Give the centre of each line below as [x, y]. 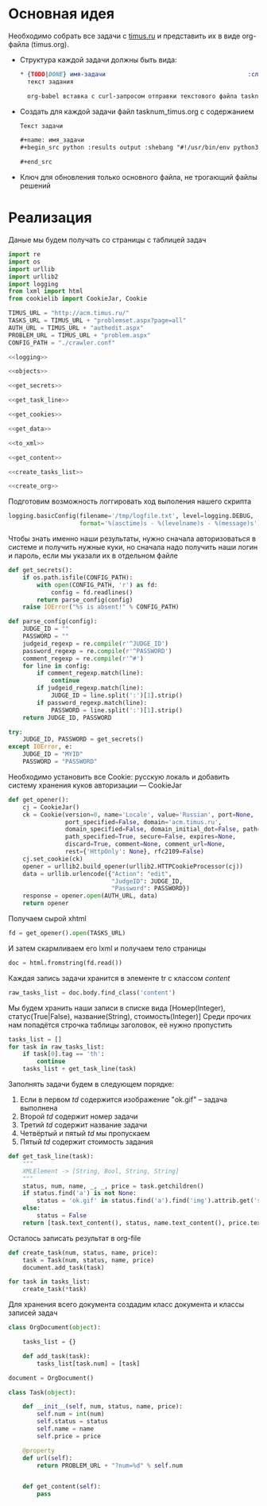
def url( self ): [48, 1458]
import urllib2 [33, 276]
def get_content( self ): [62, 1487]
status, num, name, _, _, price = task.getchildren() [113, 1186]
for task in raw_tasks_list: [56, 1047]
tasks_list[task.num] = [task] [89, 1364]
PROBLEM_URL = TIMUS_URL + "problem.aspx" [79, 335]
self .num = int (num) [71, 1414]
